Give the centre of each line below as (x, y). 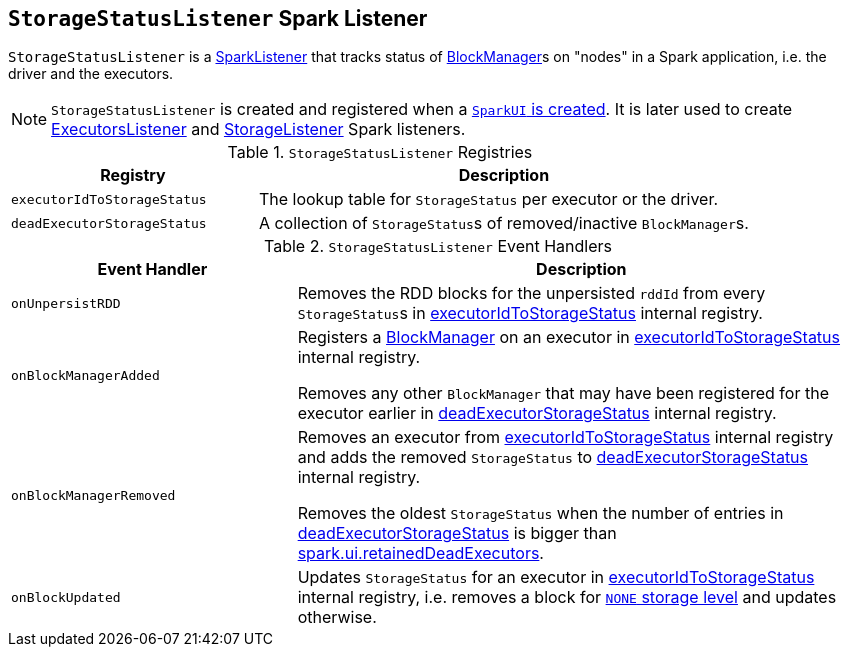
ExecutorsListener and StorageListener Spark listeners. (258, 129)
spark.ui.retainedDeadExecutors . (420, 553)
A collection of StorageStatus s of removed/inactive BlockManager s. (503, 223)
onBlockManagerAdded (85, 375)
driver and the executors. (91, 74)
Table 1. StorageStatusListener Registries (380, 152)
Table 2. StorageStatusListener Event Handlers (438, 246)
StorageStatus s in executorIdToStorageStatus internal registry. (530, 313)
